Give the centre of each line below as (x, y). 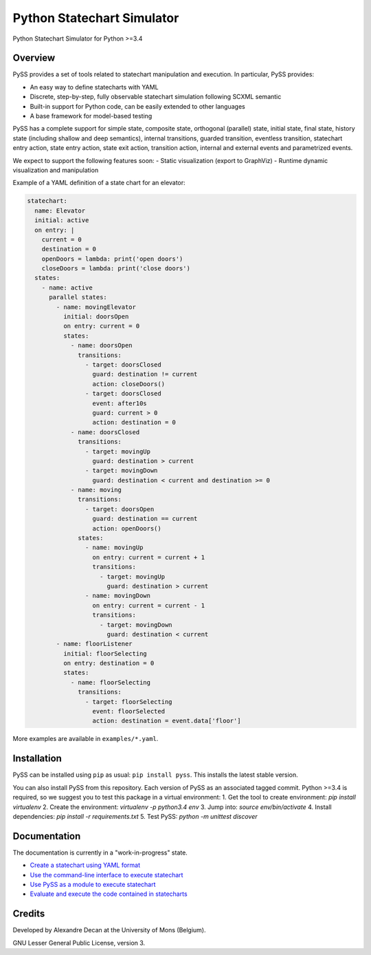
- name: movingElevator (96, 307)
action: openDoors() (127, 528)
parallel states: (78, 297)
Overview (34, 58)
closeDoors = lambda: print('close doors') (116, 269)
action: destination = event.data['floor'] (167, 721)
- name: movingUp (114, 548)
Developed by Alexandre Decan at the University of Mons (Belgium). (109, 930)
